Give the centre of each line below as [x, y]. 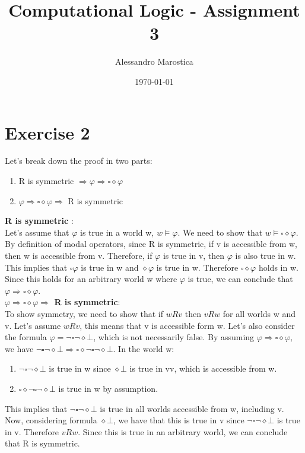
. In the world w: [144, 348]
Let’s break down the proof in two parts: [79, 161]
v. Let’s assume [33, 325]
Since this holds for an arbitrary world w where [91, 279]
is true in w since [80, 368]
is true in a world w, [117, 232]
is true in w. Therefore [197, 267]
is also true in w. [266, 255]
